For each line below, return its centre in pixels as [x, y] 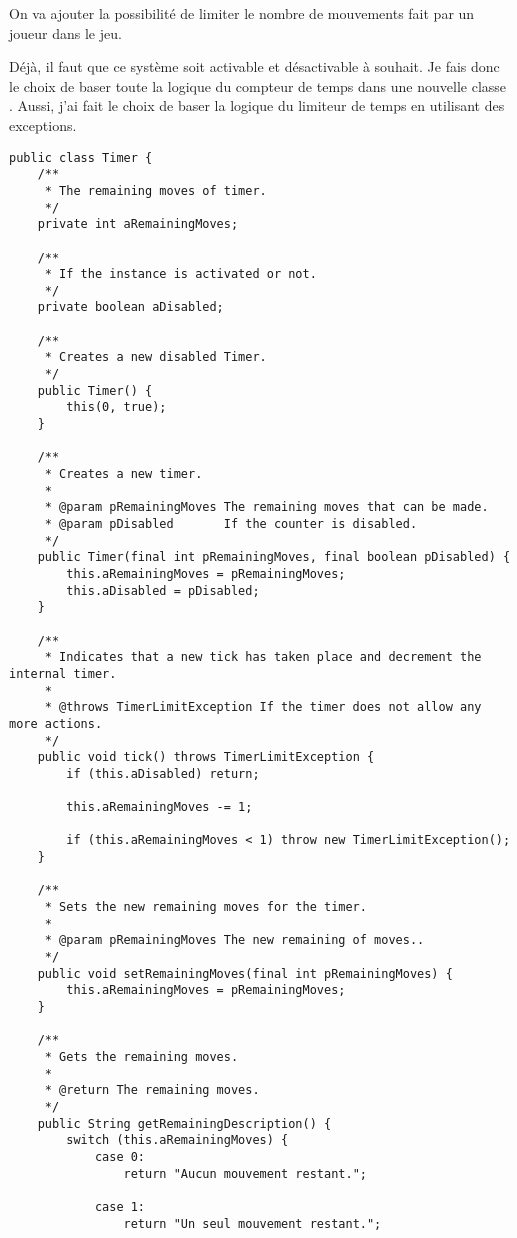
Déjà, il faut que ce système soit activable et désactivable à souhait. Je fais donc [254, 66]
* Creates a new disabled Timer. [155, 357]
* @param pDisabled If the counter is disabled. [231, 524]
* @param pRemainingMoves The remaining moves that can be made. [266, 507]
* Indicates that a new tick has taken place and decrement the [263, 657]
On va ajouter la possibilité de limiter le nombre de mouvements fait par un [242, 13]
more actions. [56, 723]
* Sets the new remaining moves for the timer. [205, 907]
